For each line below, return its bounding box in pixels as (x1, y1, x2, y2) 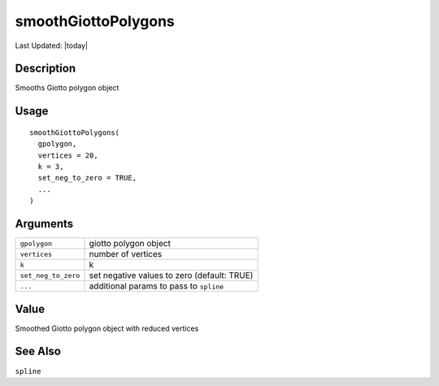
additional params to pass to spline (89, 280, 224, 292)
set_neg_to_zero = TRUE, (37, 173, 137, 183)
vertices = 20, (37, 150, 98, 160)
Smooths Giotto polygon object (15, 83, 120, 93)
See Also (15, 345, 61, 358)
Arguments (15, 217, 74, 231)
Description (15, 62, 76, 76)
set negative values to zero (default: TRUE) (89, 270, 254, 281)
